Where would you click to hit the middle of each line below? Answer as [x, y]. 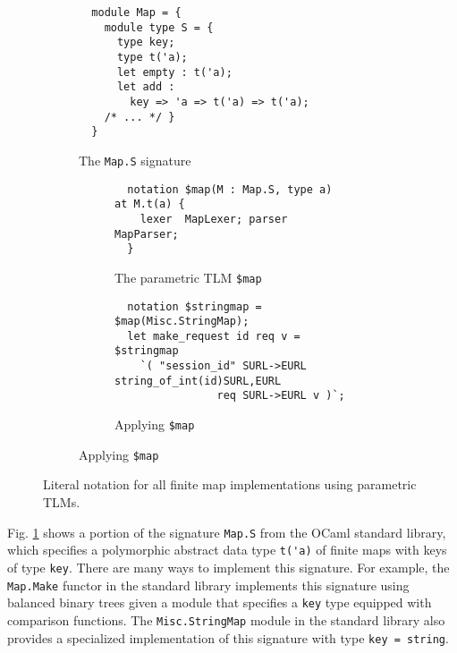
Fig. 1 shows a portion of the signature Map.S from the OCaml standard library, [227, 532]
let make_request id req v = [214, 336]
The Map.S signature [135, 160]
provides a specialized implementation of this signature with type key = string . [228, 637]
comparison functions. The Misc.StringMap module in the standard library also [226, 619]
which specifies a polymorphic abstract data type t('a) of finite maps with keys [227, 550]
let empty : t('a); [174, 72]
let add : [146, 87]
